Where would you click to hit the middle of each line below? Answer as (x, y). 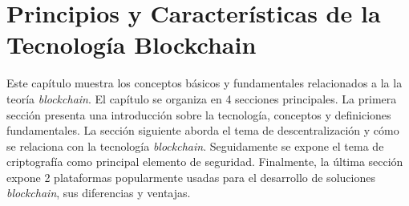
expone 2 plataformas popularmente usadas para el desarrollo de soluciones (191, 177)
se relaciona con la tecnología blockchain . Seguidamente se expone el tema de (195, 145)
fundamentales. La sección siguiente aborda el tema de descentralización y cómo (203, 130)
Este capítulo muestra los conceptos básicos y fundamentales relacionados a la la (204, 83)
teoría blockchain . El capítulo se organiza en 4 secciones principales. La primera (202, 98)
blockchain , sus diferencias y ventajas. (99, 193)
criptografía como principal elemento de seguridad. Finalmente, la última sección (205, 162)
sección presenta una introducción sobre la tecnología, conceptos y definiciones (199, 114)
